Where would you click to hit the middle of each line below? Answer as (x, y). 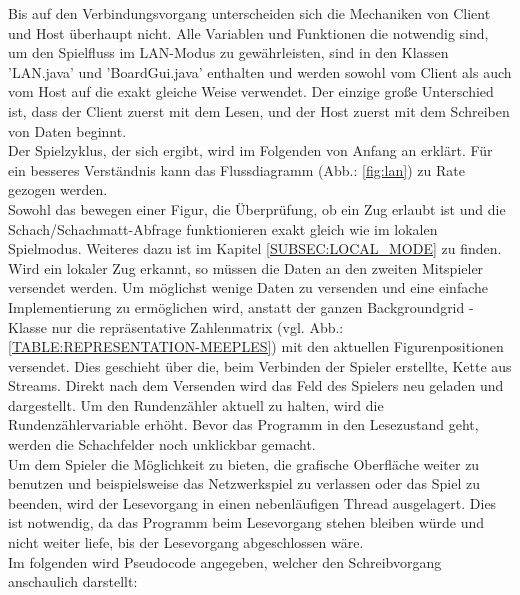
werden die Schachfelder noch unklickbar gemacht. (162, 444)
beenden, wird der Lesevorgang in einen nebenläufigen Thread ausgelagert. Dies (252, 502)
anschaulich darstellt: (73, 581)
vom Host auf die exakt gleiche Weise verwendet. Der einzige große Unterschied (251, 91)
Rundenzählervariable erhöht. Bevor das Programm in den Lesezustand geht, (243, 424)
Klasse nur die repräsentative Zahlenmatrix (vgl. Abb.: (176, 326)
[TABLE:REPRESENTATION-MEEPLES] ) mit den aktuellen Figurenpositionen (256, 346)
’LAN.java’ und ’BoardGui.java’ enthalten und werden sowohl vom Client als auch (260, 71)
